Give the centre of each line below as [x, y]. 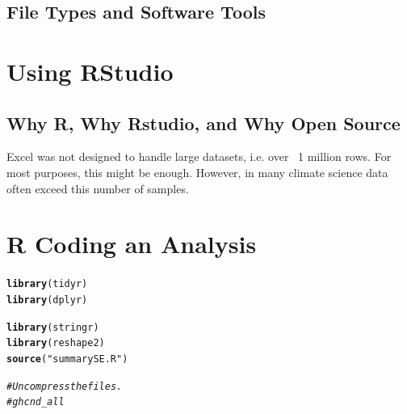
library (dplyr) [47, 300]
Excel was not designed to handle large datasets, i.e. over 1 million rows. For [199, 156]
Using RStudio [90, 71]
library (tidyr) [47, 284]
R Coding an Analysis [132, 244]
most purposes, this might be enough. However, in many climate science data [197, 172]
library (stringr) [53, 327]
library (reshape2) [56, 343]
